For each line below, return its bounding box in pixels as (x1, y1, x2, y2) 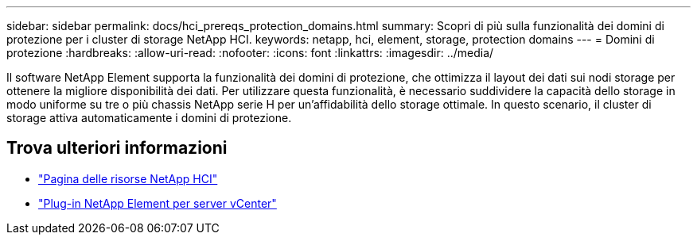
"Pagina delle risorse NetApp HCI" (38, 171, 218, 186)
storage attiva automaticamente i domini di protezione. (6, 111, 292, 124)
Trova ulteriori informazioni (6, 138, 228, 159)
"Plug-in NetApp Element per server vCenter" (38, 196, 277, 210)
